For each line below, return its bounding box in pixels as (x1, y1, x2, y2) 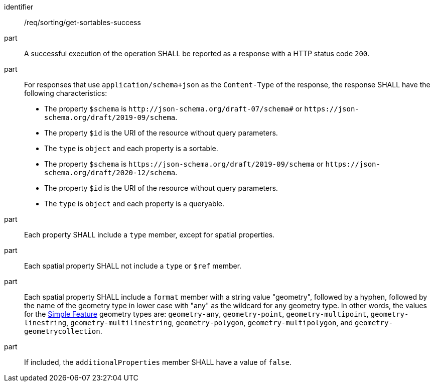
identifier (4, 3, 34, 11)
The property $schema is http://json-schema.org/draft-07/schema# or (44, 104, 303, 113)
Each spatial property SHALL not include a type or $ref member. (24, 262, 242, 270)
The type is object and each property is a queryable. (44, 199, 225, 208)
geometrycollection (24, 327, 100, 335)
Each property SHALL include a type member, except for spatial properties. (24, 230, 275, 239)
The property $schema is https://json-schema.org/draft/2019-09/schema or (44, 160, 324, 168)
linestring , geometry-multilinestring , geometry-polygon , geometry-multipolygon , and (24, 318, 353, 327)
